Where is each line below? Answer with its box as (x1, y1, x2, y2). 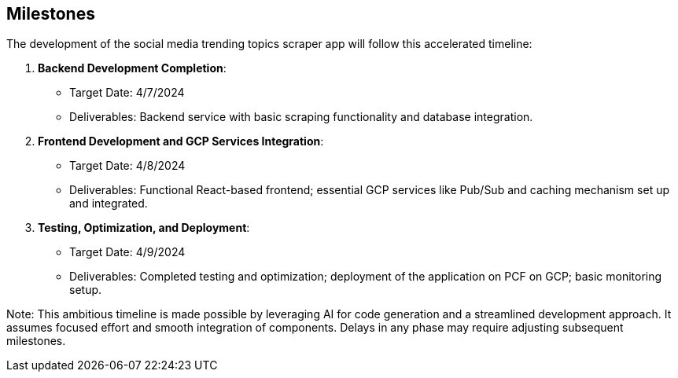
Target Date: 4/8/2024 (69, 159, 186, 173)
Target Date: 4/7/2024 (69, 86, 185, 100)
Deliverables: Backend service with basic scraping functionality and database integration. (69, 110, 533, 124)
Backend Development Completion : (38, 61, 227, 75)
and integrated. (69, 196, 148, 211)
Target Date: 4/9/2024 (69, 245, 186, 259)
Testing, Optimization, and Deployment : (38, 221, 250, 235)
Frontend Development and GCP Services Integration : (38, 134, 324, 149)
